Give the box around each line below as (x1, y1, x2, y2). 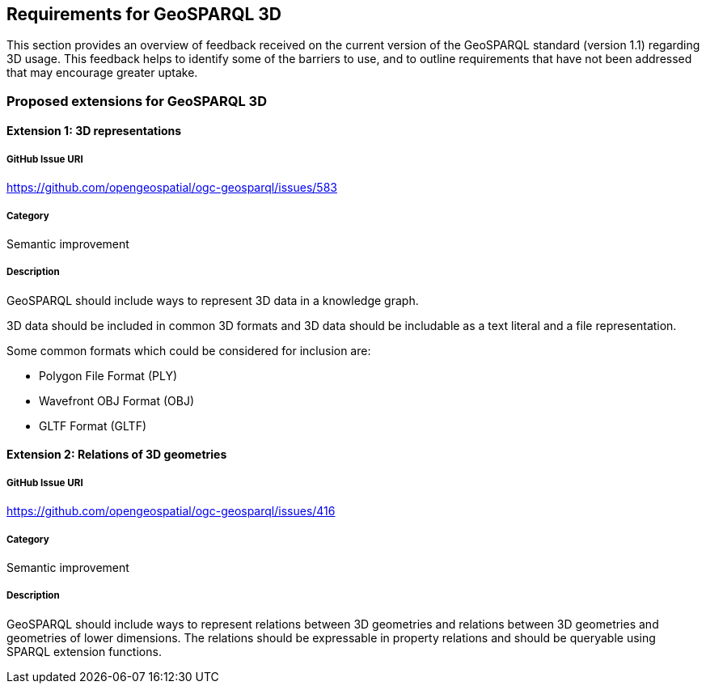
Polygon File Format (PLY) (39, 368, 177, 383)
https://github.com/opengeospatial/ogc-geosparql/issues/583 (6, 180, 337, 195)
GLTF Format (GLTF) (39, 418, 147, 433)
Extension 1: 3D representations (6, 124, 182, 138)
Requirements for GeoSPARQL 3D (6, 4, 282, 24)
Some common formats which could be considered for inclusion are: (6, 343, 371, 358)
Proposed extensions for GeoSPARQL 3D (6, 92, 267, 109)
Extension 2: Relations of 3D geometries (6, 447, 227, 462)
